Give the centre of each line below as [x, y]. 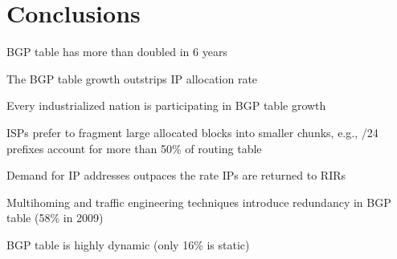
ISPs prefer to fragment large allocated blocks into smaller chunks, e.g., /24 [192, 132]
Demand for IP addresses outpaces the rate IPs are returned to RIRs [176, 175]
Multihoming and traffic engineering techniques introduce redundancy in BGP [199, 202]
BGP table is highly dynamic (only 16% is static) [128, 244]
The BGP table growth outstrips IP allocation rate [132, 78]
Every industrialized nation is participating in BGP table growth [166, 105]
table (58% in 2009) [55, 218]
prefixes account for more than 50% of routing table [134, 148]
